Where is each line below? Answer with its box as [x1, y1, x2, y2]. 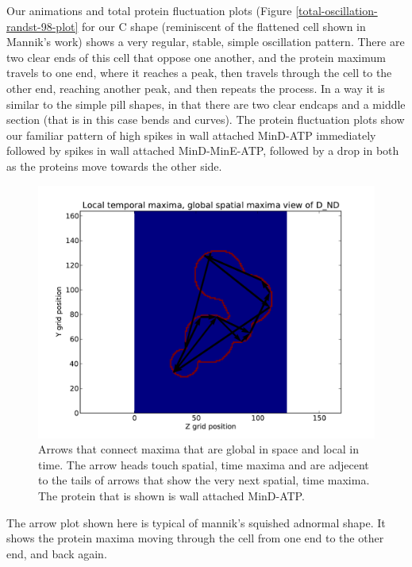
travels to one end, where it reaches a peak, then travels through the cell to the [6, 64, 392, 81]
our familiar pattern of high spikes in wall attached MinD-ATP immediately [6, 126, 376, 143]
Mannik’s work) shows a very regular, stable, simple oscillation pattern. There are [6, 33, 405, 50]
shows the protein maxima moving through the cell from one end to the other [6, 530, 384, 546]
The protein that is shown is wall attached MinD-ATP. [38, 487, 305, 503]
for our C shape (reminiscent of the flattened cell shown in [82, 17, 366, 34]
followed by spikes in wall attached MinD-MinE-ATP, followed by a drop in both [6, 142, 399, 159]
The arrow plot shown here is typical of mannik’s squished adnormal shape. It [6, 514, 386, 530]
